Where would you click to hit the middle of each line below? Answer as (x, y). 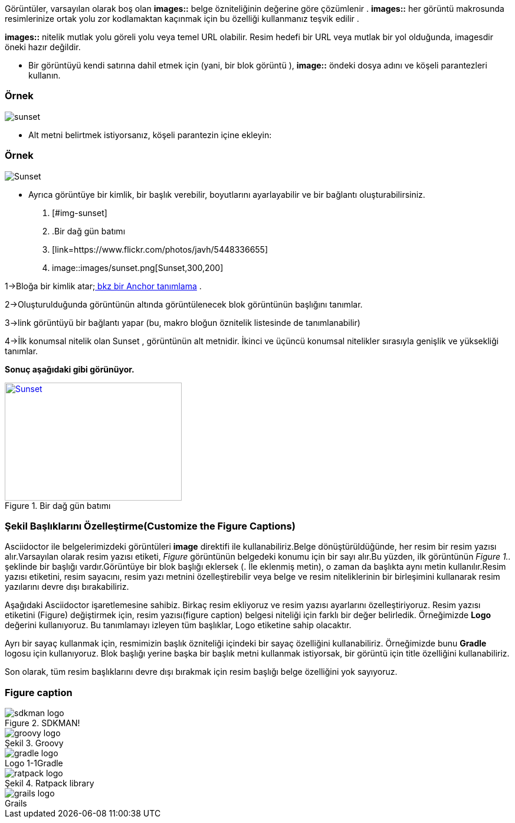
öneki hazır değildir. (43, 47)
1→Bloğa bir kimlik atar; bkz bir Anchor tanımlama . (103, 286)
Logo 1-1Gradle (34, 763)
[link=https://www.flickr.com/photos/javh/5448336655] (160, 249)
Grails (16, 803)
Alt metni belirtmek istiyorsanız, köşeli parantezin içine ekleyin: (150, 135)
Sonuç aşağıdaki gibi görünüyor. (70, 369)
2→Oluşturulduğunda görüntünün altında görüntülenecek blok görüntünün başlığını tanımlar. (184, 304)
